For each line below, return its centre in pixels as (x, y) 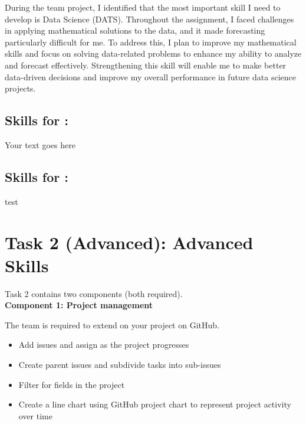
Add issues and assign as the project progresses (104, 345)
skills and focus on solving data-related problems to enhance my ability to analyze (153, 53)
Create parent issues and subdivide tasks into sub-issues (120, 365)
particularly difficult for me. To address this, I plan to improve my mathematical (151, 42)
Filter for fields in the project (72, 384)
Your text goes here (40, 144)
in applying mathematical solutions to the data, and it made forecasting (135, 30)
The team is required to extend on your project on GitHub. (112, 324)
